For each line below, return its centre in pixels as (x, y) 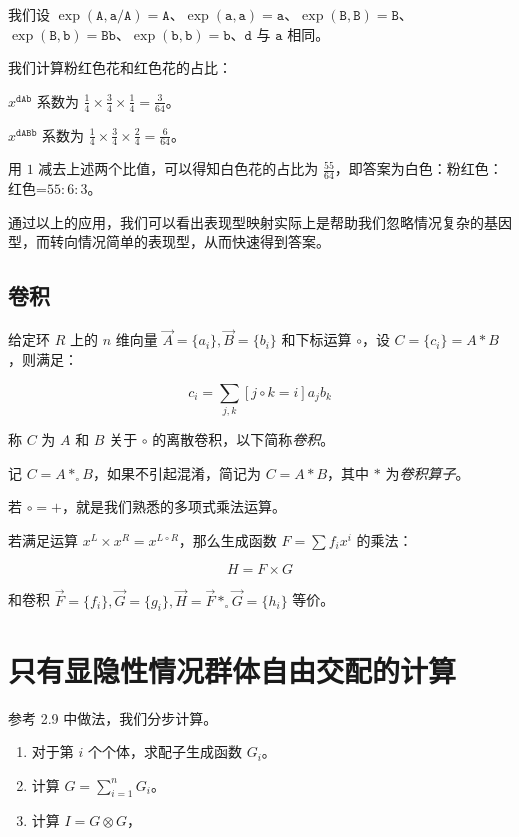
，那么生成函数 (227, 539)
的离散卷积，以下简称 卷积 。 (243, 438)
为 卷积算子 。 (427, 472)
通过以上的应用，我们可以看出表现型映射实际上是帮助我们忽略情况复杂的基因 (260, 221)
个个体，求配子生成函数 (164, 751)
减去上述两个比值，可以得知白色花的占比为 (178, 168)
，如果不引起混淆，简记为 (176, 472)
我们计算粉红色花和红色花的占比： (120, 67)
